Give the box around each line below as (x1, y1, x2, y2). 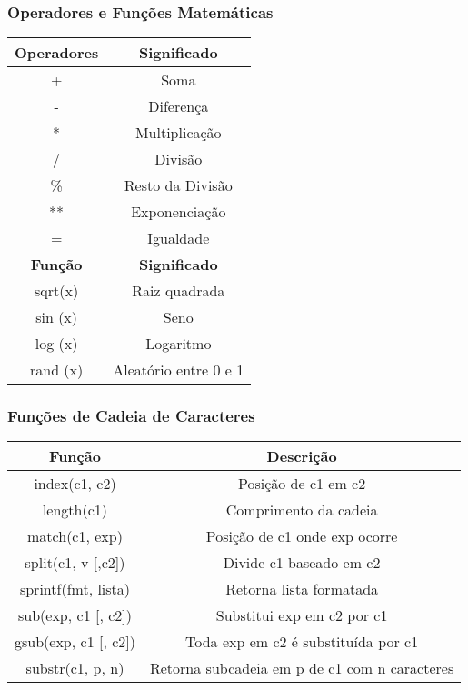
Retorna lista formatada (225, 578, 379, 600)
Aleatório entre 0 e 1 (113, 359, 244, 381)
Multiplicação (134, 122, 222, 144)
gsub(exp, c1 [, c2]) (15, 631, 135, 653)
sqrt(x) (35, 280, 79, 302)
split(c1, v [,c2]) (25, 552, 125, 574)
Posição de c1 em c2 (237, 473, 366, 495)
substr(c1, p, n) (25, 657, 124, 679)
